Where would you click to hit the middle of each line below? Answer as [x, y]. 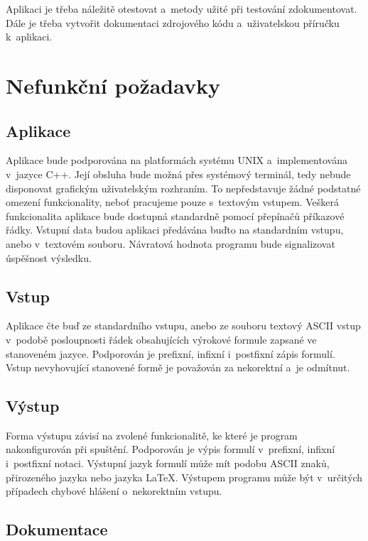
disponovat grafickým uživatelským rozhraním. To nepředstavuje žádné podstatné [183, 188]
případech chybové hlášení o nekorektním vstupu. [114, 491]
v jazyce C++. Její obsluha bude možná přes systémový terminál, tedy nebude [178, 174]
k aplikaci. [29, 37]
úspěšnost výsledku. [49, 257]
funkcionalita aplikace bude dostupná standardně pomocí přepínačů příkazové [175, 215]
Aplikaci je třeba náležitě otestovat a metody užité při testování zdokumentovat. [182, 9]
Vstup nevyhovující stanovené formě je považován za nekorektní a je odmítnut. [178, 367]
